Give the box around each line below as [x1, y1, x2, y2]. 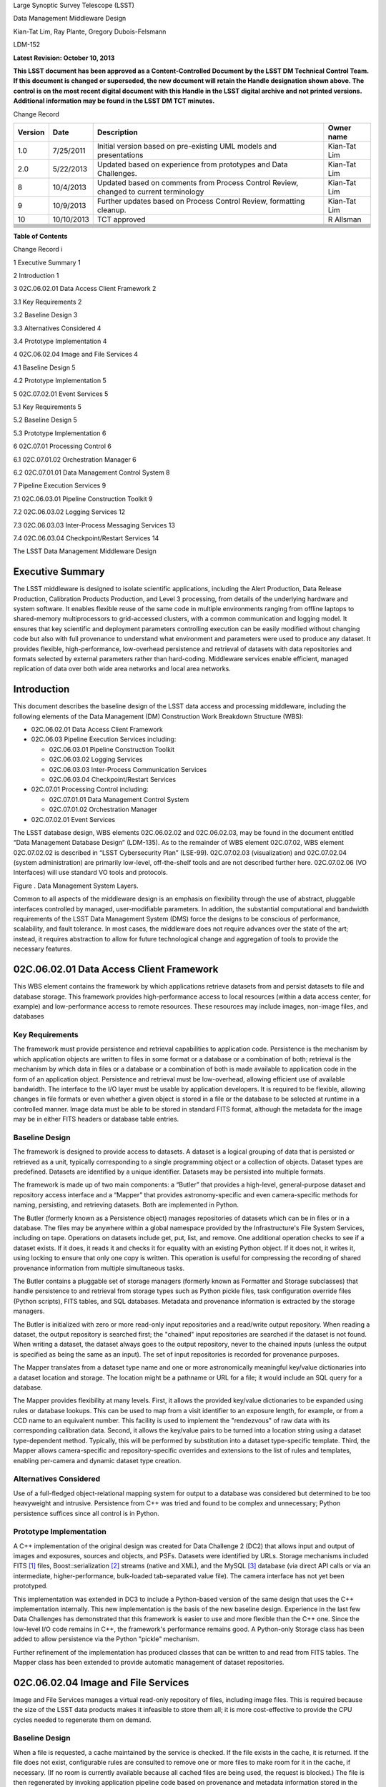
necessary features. [13, 944, 72, 954]
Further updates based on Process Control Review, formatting [96, 196, 305, 206]
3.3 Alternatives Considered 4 [13, 324, 102, 332]
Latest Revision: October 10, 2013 [13, 54, 115, 62]
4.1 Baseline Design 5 [13, 363, 76, 372]
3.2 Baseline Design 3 [13, 311, 78, 320]
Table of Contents [13, 232, 68, 240]
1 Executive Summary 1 [13, 258, 81, 267]
